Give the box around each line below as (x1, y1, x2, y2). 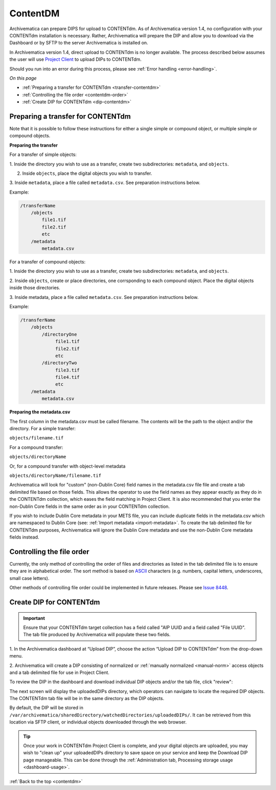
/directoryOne (41, 331, 77, 337)
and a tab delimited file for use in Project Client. (9, 669, 110, 676)
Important (23, 615, 45, 621)
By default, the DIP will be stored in (9, 705, 84, 711)
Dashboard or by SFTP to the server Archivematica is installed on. (9, 40, 148, 46)
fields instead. (9, 534, 39, 540)
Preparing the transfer (9, 142, 58, 148)
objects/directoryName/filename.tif (9, 473, 102, 478)
